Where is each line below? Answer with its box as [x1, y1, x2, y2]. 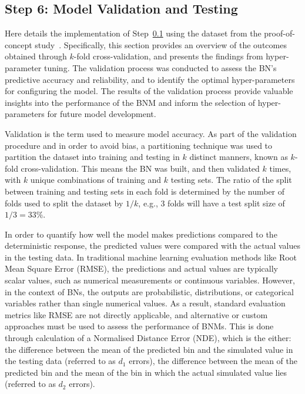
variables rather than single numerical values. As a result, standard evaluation [5, 297, 286, 309]
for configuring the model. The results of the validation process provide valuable [5, 85, 293, 97]
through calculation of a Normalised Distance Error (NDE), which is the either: [5, 332, 291, 344]
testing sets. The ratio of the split [170, 173, 292, 186]
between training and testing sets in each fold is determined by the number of [5, 185, 285, 197]
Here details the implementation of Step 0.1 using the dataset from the [5, 27, 262, 39]
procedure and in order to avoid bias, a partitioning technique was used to [5, 139, 273, 151]
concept [5, 38, 32, 51]
